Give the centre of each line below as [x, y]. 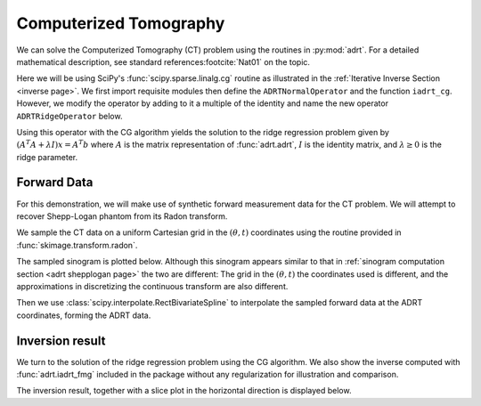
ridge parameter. [47, 157]
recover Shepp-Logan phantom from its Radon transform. [122, 216]
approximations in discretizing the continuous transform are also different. [152, 286]
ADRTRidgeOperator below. [69, 116]
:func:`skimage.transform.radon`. [77, 245]
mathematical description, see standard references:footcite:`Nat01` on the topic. [163, 61]
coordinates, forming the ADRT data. [84, 315]
